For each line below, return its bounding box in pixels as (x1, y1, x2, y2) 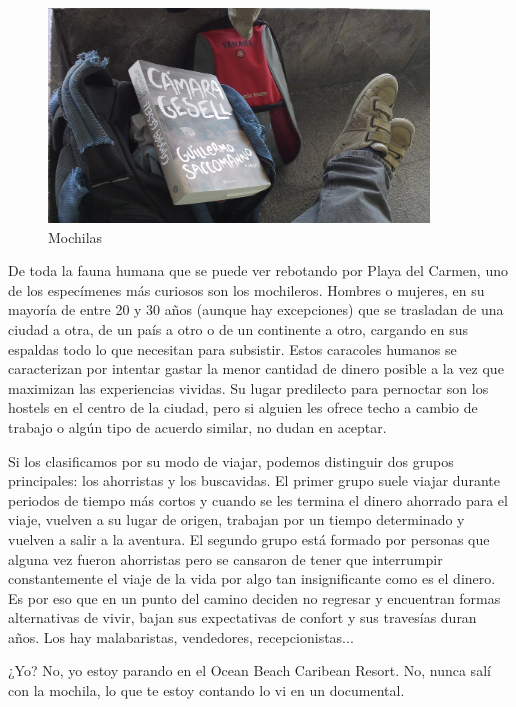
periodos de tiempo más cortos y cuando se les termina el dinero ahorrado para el (8, 489, 508, 510)
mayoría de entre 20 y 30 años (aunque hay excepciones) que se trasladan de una (8, 299, 504, 320)
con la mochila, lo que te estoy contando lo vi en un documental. (8, 680, 405, 701)
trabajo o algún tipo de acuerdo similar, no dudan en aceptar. (8, 416, 387, 437)
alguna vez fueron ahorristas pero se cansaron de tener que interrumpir (8, 548, 443, 569)
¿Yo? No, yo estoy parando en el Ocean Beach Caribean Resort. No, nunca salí (8, 660, 491, 681)
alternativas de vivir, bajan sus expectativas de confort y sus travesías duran (8, 607, 477, 628)
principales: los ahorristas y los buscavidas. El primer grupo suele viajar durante (8, 470, 500, 491)
